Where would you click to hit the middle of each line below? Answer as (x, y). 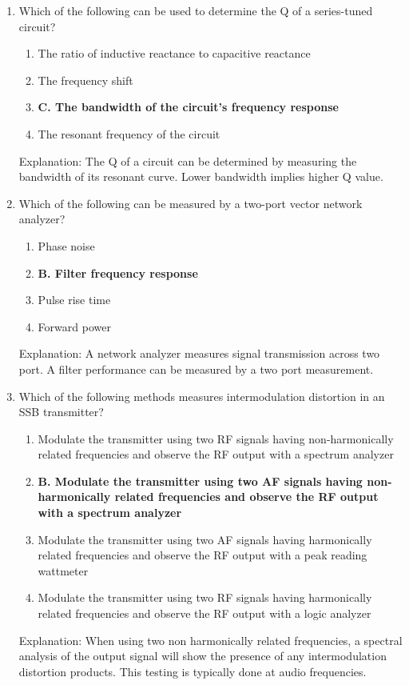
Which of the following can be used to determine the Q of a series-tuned (196, 10)
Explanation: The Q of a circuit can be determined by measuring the (188, 160)
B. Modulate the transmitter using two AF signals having (200, 481)
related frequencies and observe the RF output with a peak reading (203, 555)
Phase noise (66, 245)
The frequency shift (85, 80)
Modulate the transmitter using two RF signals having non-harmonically (216, 438)
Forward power (74, 326)
